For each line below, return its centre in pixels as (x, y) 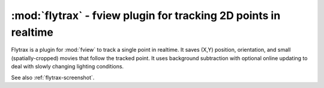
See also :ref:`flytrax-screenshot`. (53, 77)
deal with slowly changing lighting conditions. (67, 67)
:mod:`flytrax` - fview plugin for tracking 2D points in (146, 15)
